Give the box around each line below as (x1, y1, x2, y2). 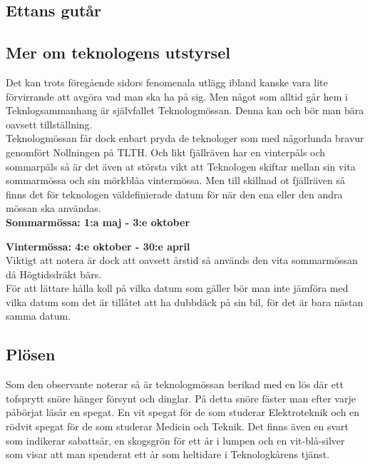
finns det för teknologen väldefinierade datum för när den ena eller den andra (6, 186, 343, 201)
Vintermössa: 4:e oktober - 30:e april (6, 238, 190, 253)
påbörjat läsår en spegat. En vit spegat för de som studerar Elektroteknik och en (6, 405, 360, 420)
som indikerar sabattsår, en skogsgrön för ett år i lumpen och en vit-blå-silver (6, 432, 345, 447)
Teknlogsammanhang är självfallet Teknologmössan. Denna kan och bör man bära (6, 103, 364, 118)
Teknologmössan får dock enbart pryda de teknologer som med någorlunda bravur (6, 131, 364, 146)
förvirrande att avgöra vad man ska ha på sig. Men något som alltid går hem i (6, 88, 348, 103)
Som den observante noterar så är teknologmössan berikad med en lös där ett (6, 377, 344, 392)
